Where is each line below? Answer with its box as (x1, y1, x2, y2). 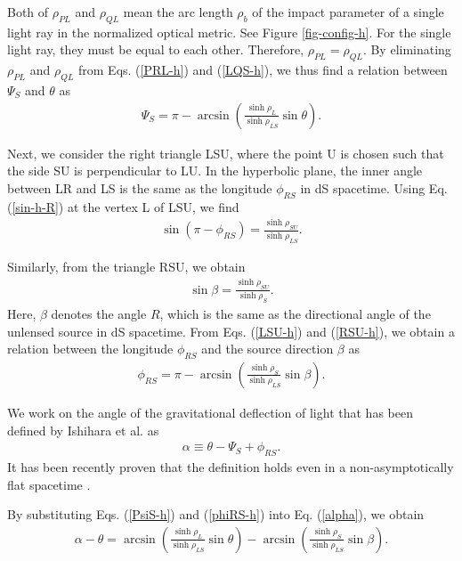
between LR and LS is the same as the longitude (7, 178, 272, 197)
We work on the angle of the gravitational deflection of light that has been (7, 402, 413, 421)
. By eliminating (362, 40, 451, 59)
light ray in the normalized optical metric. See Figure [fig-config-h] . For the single (7, 22, 451, 41)
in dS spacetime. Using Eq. (300, 178, 448, 197)
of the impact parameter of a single (252, 3, 444, 20)
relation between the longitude (7, 339, 174, 358)
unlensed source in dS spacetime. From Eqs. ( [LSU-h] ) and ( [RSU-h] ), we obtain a (7, 321, 455, 340)
